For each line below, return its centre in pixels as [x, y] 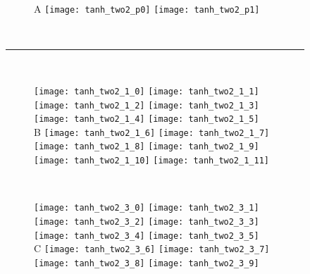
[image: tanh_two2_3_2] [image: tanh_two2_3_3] [147, 222]
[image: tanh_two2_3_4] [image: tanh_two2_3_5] [147, 236]
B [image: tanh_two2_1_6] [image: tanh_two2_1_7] [152, 131]
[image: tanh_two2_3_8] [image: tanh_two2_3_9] [147, 263]
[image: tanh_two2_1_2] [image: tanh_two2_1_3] [147, 105]
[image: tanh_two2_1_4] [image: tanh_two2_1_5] [147, 119]
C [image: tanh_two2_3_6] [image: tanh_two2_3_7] [152, 248]
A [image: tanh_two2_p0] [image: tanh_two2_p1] [147, 8]
